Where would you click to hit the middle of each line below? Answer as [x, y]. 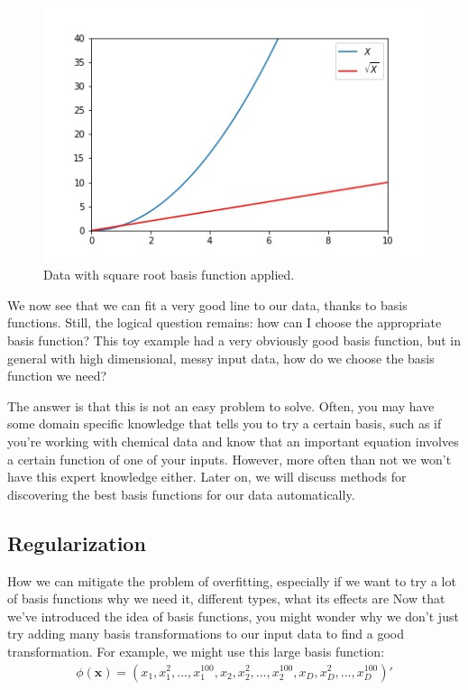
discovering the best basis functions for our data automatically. [181, 494]
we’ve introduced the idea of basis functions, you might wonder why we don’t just [233, 616]
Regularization [77, 543]
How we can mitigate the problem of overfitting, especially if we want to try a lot [232, 580]
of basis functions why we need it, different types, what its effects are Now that [226, 598]
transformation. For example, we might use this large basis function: [196, 651]
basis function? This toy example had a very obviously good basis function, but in [234, 340]
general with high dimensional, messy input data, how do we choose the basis [221, 358]
